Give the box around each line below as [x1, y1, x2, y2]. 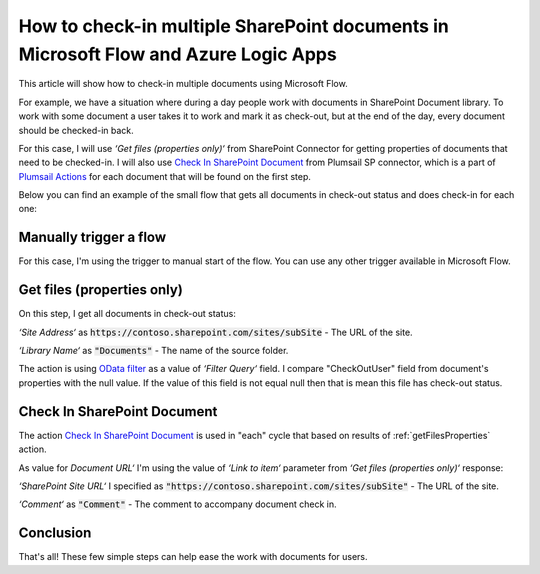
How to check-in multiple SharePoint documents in [18, 15, 449, 37]
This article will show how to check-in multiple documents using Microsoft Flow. [18, 78, 349, 90]
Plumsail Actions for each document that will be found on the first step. [18, 170, 312, 182]
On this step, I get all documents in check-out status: [18, 308, 237, 320]
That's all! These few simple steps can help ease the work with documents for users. [18, 551, 369, 563]
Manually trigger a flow [18, 229, 167, 246]
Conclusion [18, 525, 92, 542]
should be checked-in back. [18, 124, 134, 136]
